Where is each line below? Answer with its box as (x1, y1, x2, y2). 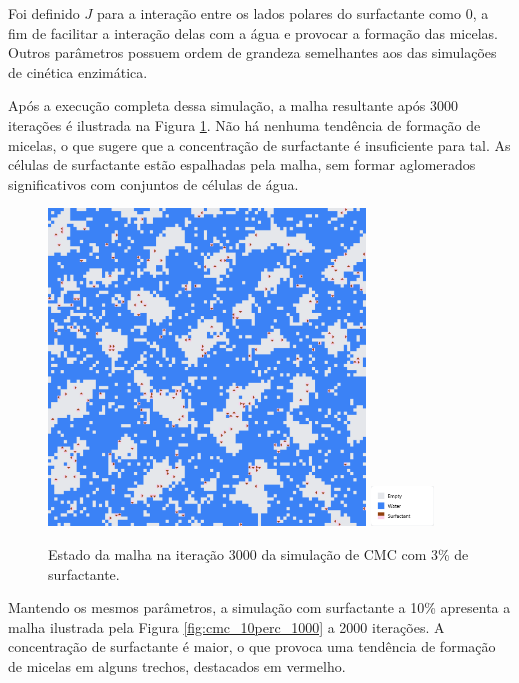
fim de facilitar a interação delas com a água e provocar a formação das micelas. (8, 22, 498, 43)
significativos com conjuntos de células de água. (8, 173, 299, 194)
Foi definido (8, 3, 80, 23)
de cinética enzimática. (8, 61, 148, 82)
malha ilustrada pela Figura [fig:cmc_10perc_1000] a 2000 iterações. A (8, 616, 445, 637)
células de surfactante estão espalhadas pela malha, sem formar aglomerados (8, 154, 476, 175)
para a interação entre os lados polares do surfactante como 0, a (96, 3, 489, 23)
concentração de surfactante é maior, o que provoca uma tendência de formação (8, 636, 496, 657)
